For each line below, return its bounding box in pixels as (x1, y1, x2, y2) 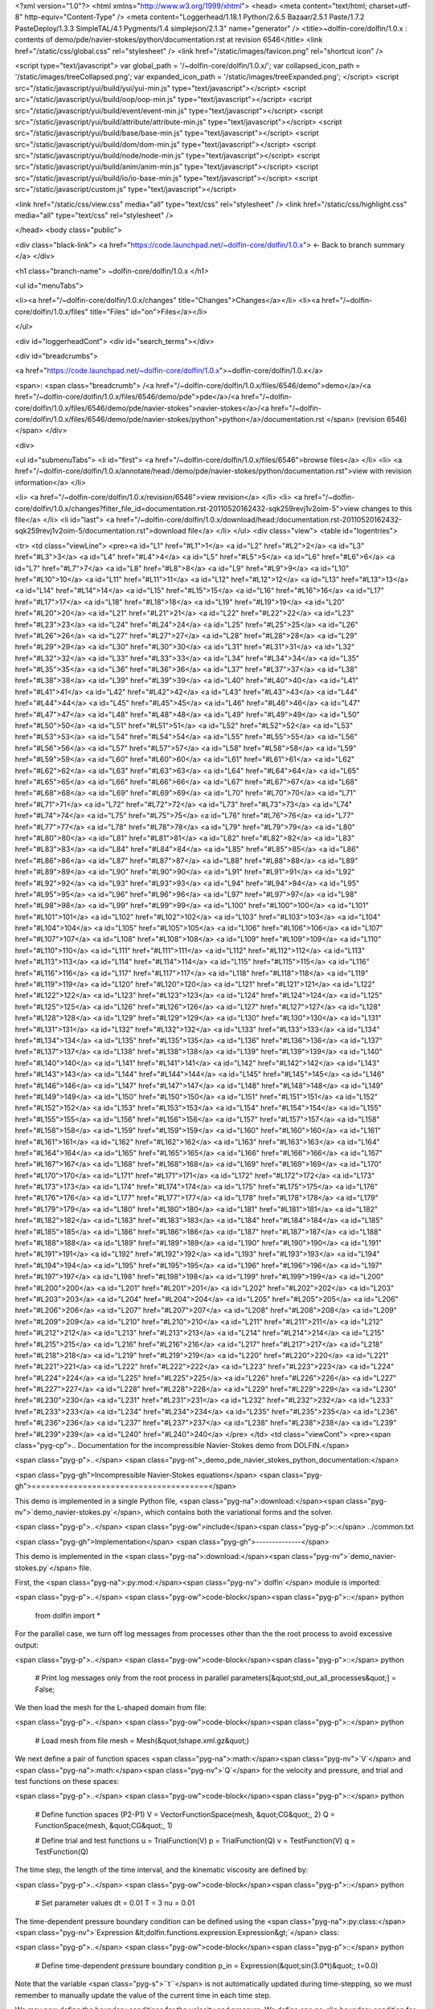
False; (35, 1684, 55, 1694)
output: (14, 1640, 39, 1650)
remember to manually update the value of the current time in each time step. (14, 1990, 272, 2000)
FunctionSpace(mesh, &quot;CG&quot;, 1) (35, 1821, 173, 1831)
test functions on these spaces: (14, 1777, 120, 1786)
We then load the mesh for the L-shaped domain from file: (14, 1703, 207, 1712)
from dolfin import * (35, 1610, 100, 1620)
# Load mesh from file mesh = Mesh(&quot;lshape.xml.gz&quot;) (35, 1736, 249, 1745)
